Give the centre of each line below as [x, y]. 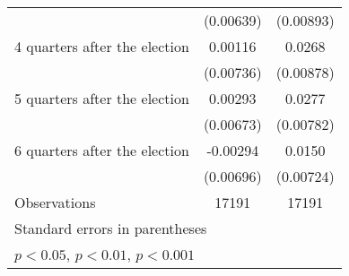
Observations [55, 202]
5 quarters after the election [102, 98]
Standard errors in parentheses [111, 228]
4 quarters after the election [102, 46]
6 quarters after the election [102, 150]
